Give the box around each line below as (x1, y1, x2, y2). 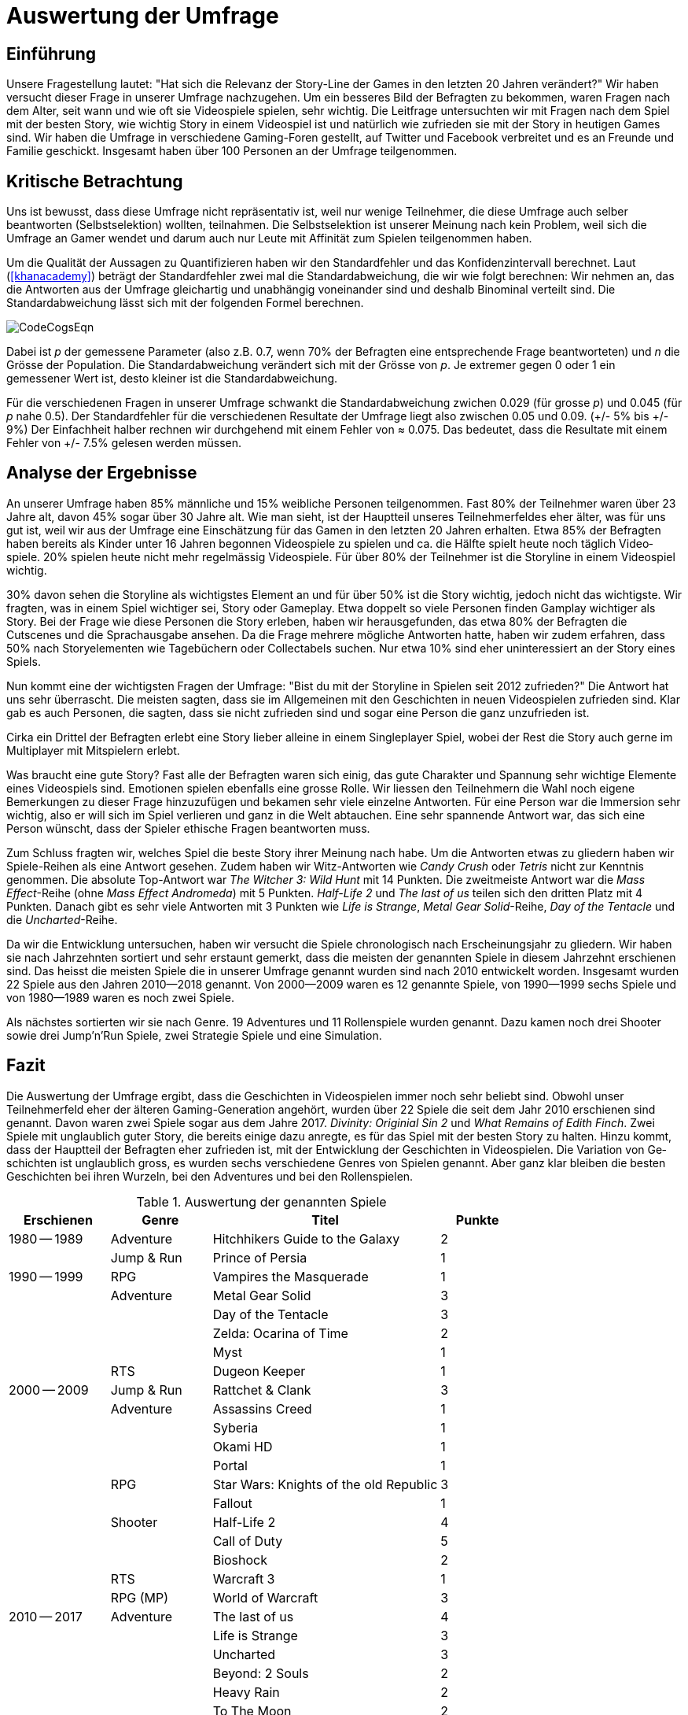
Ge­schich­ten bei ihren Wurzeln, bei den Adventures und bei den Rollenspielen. (6, 1169, 414, 1183)
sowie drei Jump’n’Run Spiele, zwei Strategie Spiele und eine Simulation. (6, 1028, 382, 1042)
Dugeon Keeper (212, 1362, 306, 1379)
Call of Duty (212, 1532, 283, 1549)
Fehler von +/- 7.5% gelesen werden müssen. (6, 436, 241, 450)
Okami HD (212, 1438, 273, 1454)
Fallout (212, 1495, 252, 1511)
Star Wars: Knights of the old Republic (212, 1476, 438, 1492)
